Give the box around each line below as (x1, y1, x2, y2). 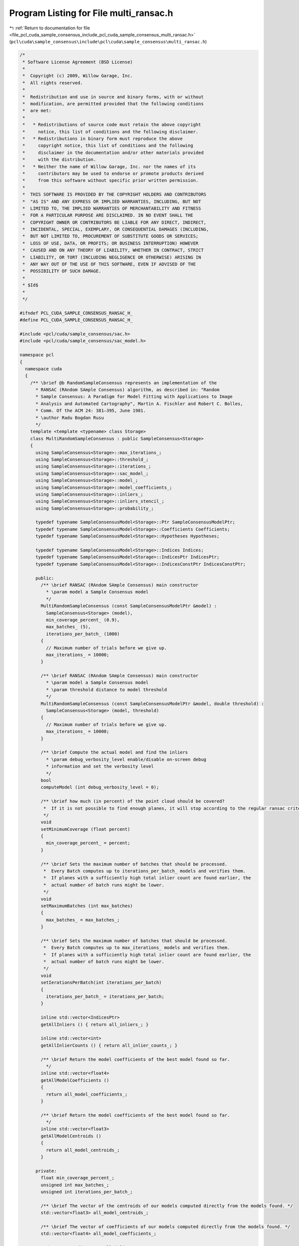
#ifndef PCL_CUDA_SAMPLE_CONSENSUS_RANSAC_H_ (19, 310, 133, 316)
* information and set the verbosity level (45, 764, 154, 770)
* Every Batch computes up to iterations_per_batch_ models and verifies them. (43, 868, 246, 874)
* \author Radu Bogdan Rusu (35, 415, 104, 421)
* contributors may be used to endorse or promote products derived (22, 170, 204, 176)
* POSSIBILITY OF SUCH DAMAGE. (22, 268, 102, 274)
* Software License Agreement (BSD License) (22, 59, 133, 65)
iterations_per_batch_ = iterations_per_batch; (45, 994, 164, 999)
